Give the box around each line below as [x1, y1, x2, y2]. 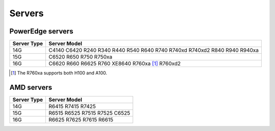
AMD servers [9, 83, 52, 91]
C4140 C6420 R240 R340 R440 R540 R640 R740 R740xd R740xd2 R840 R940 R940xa [48, 47, 259, 54]
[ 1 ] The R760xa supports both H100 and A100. [11, 70, 107, 76]
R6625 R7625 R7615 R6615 [48, 116, 114, 123]
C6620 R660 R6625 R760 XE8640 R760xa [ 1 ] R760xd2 [48, 60, 181, 67]
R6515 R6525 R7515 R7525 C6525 [48, 109, 130, 116]
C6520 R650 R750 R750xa [48, 53, 113, 60]
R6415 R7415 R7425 [48, 103, 96, 110]
